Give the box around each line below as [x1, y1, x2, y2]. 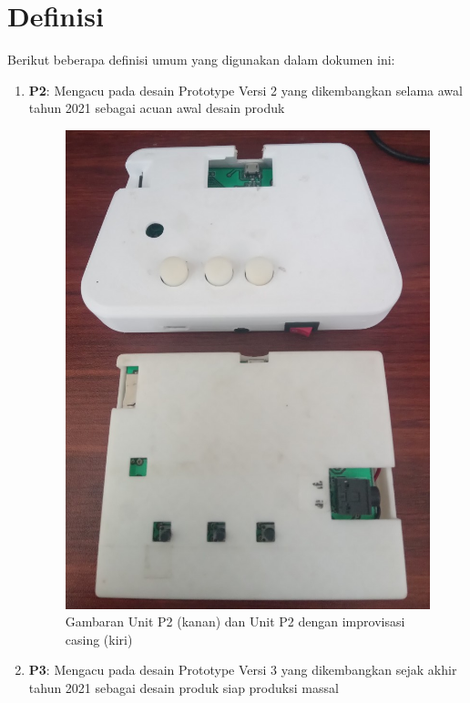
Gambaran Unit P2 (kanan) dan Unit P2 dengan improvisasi [65, 612, 405, 631]
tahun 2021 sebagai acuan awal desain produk [28, 98, 285, 117]
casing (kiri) [65, 629, 133, 648]
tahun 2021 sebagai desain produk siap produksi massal [28, 678, 339, 697]
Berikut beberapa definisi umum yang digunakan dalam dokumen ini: [7, 50, 395, 69]
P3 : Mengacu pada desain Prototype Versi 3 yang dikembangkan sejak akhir [28, 660, 457, 679]
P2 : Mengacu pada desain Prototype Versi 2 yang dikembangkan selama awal [28, 80, 463, 99]
